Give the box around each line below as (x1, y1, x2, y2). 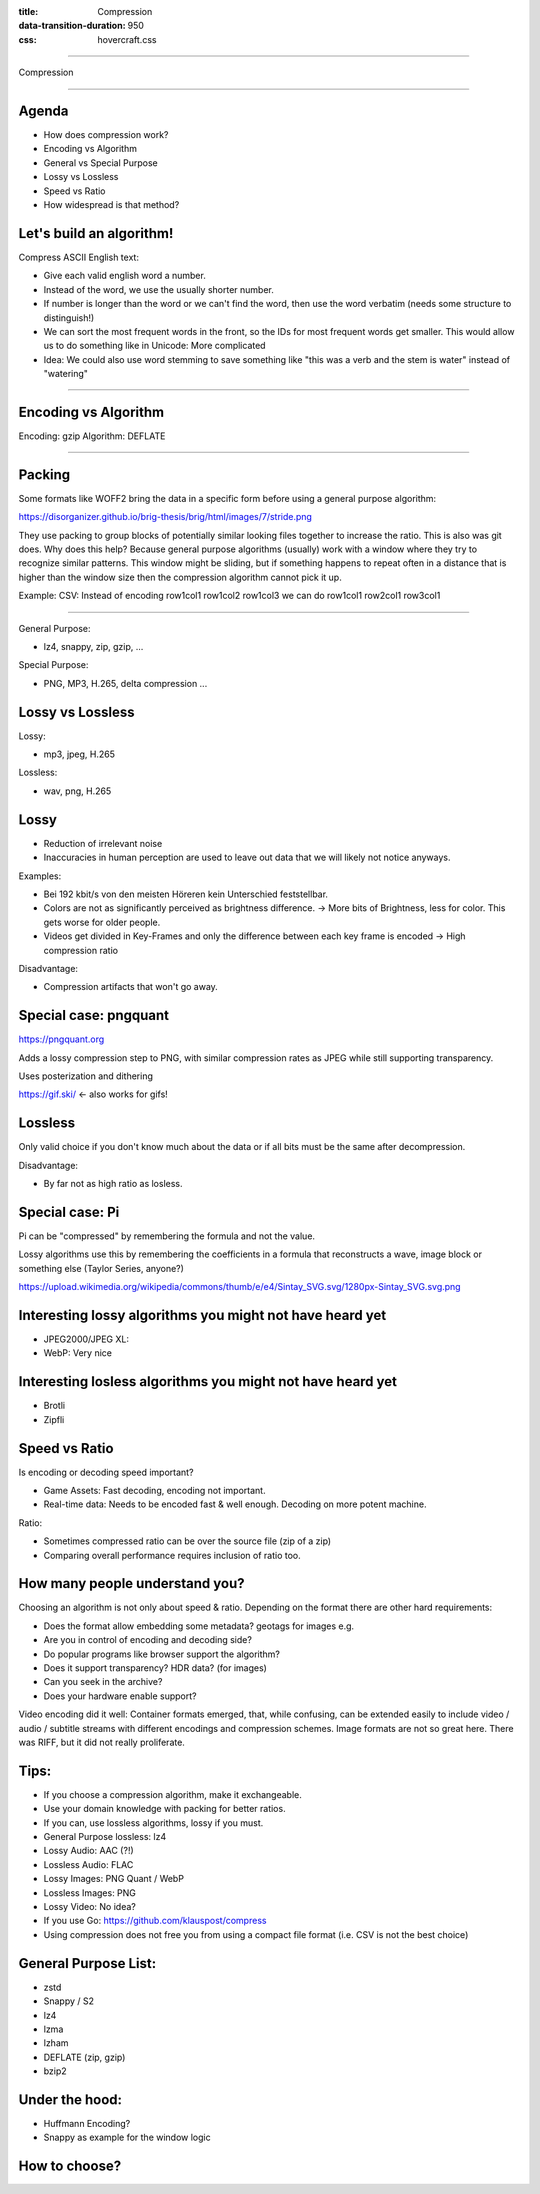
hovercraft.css (97, 33, 157, 45)
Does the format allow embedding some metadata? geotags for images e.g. (43, 1620, 355, 1632)
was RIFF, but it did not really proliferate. (18, 1736, 185, 1748)
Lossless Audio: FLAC (43, 1858, 134, 1870)
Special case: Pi (18, 1203, 120, 1220)
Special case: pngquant (18, 1007, 170, 1024)
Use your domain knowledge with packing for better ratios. (43, 1803, 286, 1815)
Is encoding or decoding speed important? (18, 1466, 194, 1478)
